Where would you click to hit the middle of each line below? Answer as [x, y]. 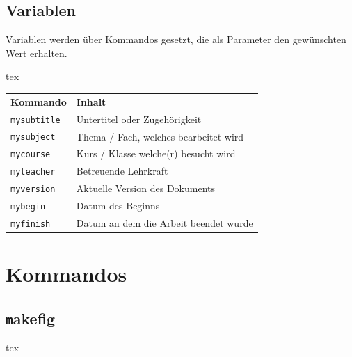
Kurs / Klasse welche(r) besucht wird [156, 153]
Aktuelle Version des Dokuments [145, 188]
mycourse [31, 155]
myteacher [33, 172]
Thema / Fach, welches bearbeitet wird [160, 136]
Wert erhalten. [37, 53]
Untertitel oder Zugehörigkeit [139, 119]
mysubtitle [35, 120]
